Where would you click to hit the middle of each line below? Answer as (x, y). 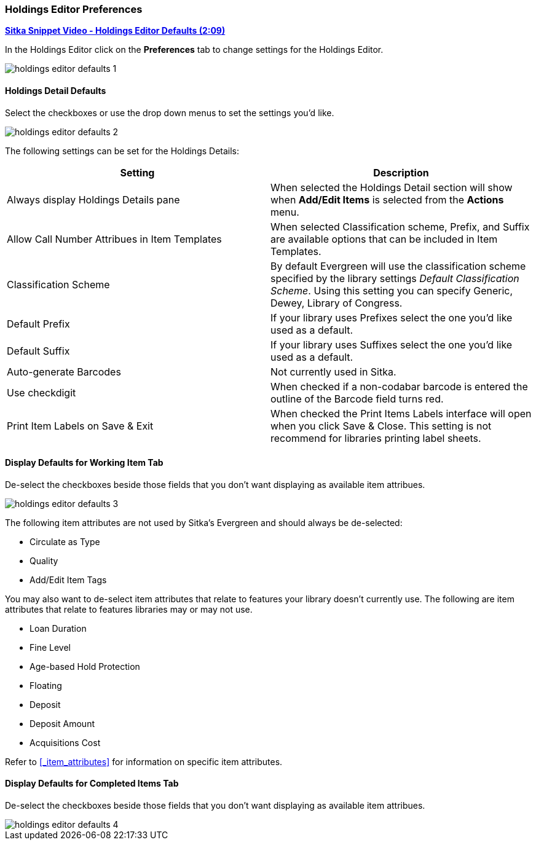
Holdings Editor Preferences (74, 9)
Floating (46, 685)
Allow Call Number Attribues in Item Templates (114, 239)
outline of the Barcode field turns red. (357, 399)
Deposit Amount (62, 723)
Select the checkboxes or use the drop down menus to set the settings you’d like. (170, 112)
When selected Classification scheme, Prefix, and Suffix (400, 226)
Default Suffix (38, 351)
